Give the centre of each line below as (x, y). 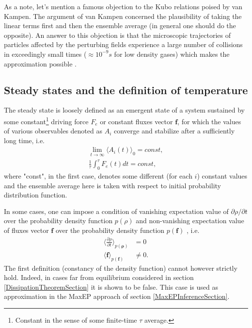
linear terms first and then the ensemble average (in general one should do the (120, 25)
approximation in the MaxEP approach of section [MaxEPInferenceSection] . (117, 296)
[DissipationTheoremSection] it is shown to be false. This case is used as (111, 287)
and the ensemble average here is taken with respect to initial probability (112, 185)
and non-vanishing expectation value (190, 221)
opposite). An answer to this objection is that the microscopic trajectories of (118, 35)
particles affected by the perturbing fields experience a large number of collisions (123, 44)
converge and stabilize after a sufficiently (174, 131)
